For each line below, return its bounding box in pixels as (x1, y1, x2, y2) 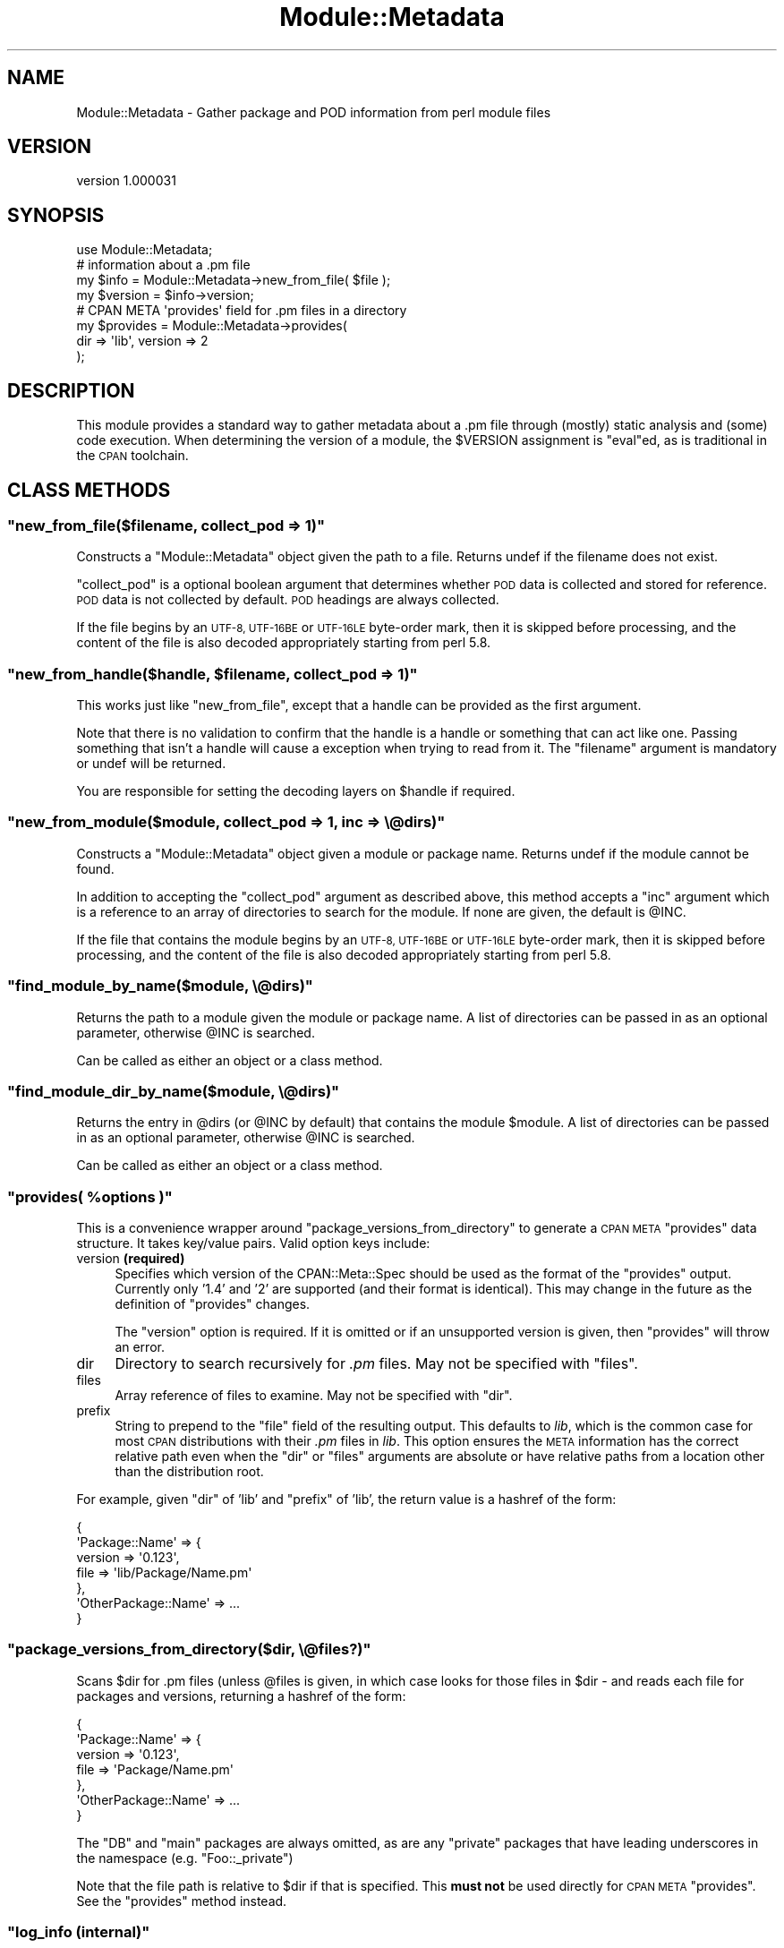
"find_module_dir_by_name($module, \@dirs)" (7, 1081, 340, 1100)
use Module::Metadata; (76, 242, 213, 258)
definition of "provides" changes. (115, 1296, 311, 1312)
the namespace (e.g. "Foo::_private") (76, 1850, 294, 1866)
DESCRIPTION (7, 379, 135, 402)
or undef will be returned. (76, 756, 226, 772)
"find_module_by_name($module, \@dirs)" (7, 977, 313, 995)
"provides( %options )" (7, 1187, 173, 1206)
